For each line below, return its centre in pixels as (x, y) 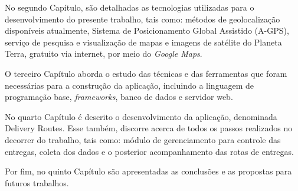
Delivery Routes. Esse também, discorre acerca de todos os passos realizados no (149, 128)
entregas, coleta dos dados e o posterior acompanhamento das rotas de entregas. (149, 151)
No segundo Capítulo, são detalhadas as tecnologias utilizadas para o (130, 7)
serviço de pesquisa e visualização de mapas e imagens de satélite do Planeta (143, 42)
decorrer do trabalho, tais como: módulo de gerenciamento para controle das (143, 139)
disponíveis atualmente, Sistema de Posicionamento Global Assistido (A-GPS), (147, 30)
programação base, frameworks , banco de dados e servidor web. (119, 97)
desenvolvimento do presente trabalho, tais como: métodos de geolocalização (143, 19)
